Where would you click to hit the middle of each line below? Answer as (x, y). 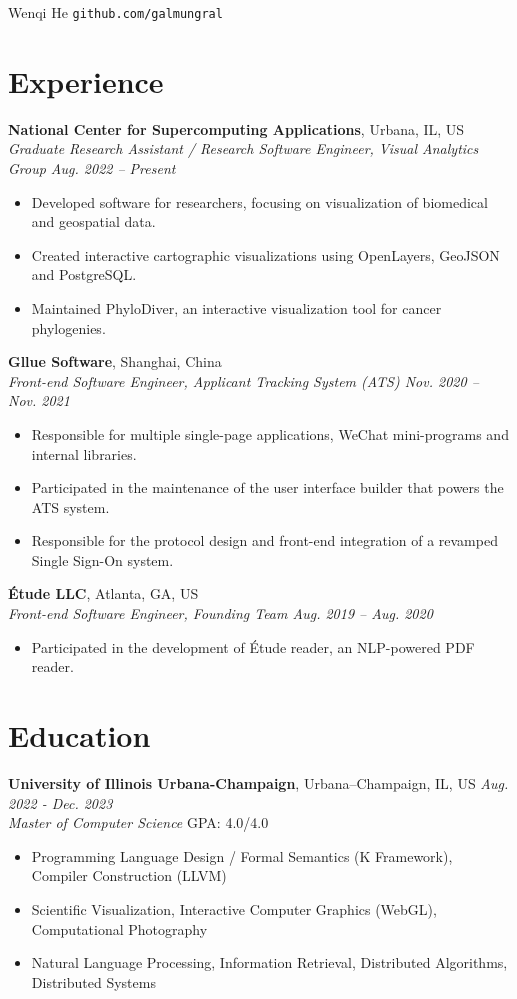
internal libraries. (84, 453)
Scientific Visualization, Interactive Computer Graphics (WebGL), (234, 908)
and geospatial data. (93, 221)
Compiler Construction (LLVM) (129, 875)
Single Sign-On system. (102, 559)
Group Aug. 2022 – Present (92, 167)
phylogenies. (68, 327)
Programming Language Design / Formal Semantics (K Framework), (242, 855)
